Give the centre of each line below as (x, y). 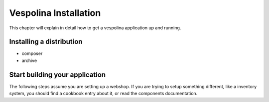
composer (32, 53)
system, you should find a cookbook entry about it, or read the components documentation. (103, 94)
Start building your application (58, 75)
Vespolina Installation (55, 13)
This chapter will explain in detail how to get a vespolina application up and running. (95, 28)
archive (29, 60)
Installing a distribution (46, 42)
